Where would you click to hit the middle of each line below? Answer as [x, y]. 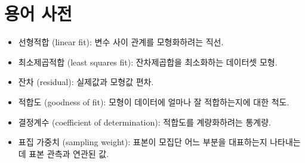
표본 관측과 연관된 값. [69, 153]
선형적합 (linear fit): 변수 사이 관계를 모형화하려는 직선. [121, 42]
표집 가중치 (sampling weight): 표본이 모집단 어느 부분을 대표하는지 [143, 142]
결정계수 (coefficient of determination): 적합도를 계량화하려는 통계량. [144, 122]
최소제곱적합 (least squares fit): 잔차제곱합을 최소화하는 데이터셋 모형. [148, 62]
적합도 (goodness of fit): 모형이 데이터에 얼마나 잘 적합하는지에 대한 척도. [154, 101]
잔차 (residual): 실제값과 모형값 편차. [86, 82]
